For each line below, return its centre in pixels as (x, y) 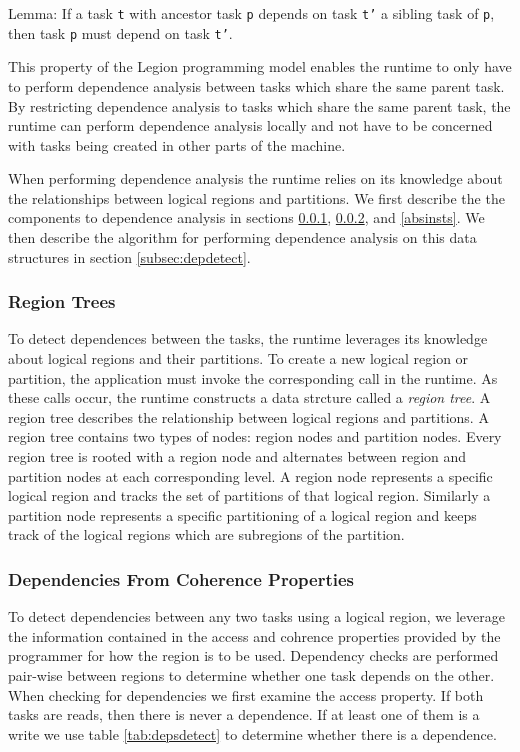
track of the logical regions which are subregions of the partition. (206, 534)
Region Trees (62, 301)
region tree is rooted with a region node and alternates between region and (237, 456)
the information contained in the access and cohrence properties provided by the (254, 635)
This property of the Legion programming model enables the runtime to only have (260, 66)
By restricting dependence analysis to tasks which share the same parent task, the (259, 105)
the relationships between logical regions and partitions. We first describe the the (256, 197)
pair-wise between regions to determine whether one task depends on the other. (251, 675)
